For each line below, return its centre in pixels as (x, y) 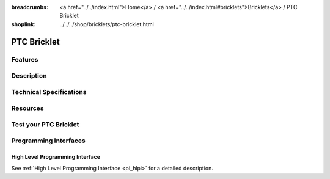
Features (25, 59)
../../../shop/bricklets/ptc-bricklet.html (107, 24)
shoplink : (24, 24)
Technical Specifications (49, 92)
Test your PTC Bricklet (45, 124)
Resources (28, 108)
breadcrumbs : (30, 7)
